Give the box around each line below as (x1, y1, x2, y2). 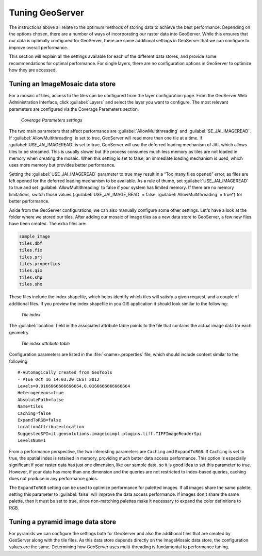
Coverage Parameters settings (21, 117, 82, 123)
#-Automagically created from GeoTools (17, 370, 113, 375)
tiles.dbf (19, 240, 43, 246)
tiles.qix (19, 268, 43, 273)
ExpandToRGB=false (17, 418, 62, 422)
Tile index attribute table (21, 340, 70, 347)
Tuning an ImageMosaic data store (9, 80, 116, 88)
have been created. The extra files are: (9, 221, 87, 227)
